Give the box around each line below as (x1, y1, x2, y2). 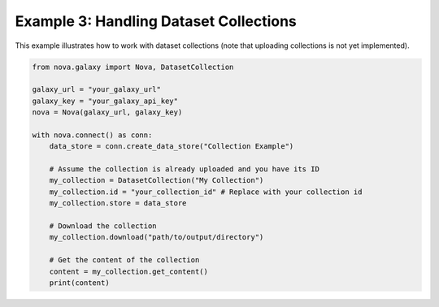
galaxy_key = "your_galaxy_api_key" (32, 96, 179, 106)
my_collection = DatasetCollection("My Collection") (49, 175, 264, 185)
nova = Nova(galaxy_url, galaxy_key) (32, 108, 183, 117)
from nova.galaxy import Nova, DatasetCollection (32, 62, 234, 71)
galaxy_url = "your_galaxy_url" (32, 85, 162, 94)
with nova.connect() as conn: (32, 130, 153, 140)
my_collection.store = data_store (49, 199, 187, 208)
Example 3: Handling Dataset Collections (15, 12, 297, 30)
